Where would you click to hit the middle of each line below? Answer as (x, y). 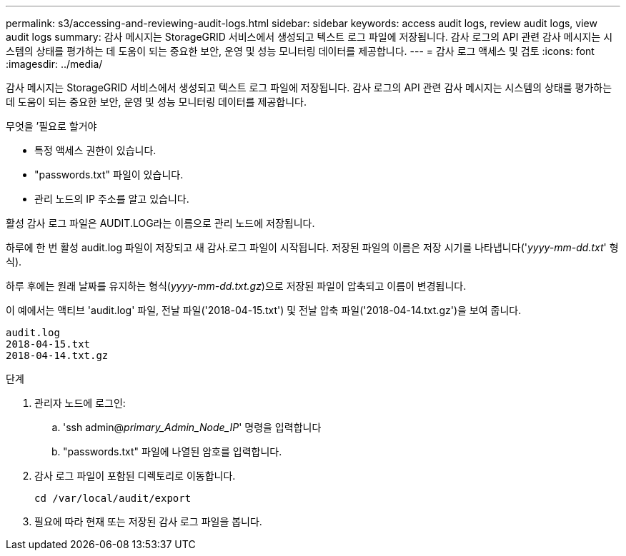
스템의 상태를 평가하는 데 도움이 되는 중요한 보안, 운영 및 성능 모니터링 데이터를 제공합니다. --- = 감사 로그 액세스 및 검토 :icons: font (300, 51)
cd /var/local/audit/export (113, 498)
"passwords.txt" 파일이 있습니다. (109, 175)
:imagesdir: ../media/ (54, 64)
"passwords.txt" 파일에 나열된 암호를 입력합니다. (173, 451)
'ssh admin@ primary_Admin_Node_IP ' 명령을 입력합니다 (192, 427)
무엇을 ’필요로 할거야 (51, 126)
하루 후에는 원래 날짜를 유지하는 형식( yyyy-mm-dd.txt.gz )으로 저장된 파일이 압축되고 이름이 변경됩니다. (236, 286)
